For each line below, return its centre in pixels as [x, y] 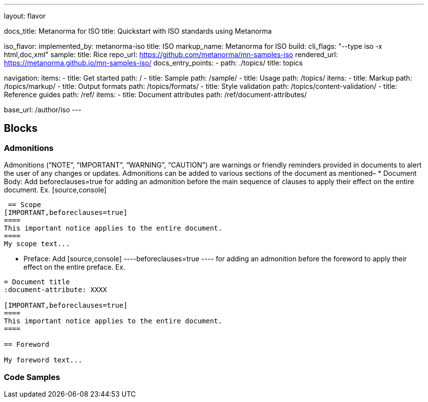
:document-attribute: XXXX [55, 290]
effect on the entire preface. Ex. [75, 267]
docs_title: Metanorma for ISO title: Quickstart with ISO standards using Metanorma [138, 31]
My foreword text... [43, 360]
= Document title [37, 282]
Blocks [21, 128]
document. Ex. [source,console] [55, 190]
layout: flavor [25, 16]
